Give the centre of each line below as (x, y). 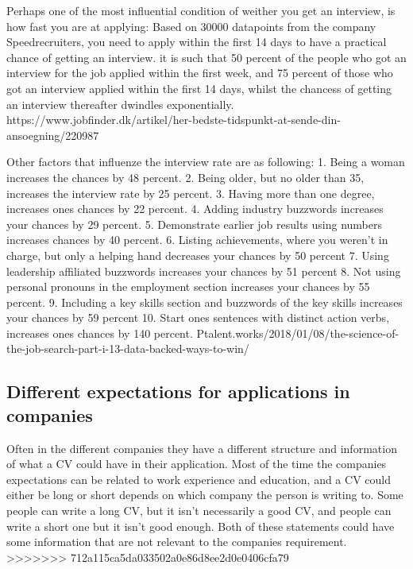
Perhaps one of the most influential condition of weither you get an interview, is (201, 10)
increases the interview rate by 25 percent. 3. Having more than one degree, (191, 193)
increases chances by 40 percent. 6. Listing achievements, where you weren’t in (197, 240)
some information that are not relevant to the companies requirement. (177, 542)
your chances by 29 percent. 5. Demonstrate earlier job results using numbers (195, 224)
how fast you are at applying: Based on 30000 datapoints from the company (191, 26)
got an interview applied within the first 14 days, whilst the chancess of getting (199, 88)
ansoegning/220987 (53, 135)
